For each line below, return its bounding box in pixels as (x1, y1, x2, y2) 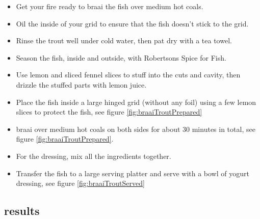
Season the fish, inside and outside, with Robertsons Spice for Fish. (16, 52, 226, 63)
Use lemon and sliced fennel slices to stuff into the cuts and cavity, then (16, 69, 241, 80)
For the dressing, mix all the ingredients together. (16, 150, 171, 161)
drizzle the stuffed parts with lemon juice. (16, 79, 147, 90)
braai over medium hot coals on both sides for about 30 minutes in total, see (16, 123, 255, 134)
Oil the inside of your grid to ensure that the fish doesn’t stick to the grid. (16, 18, 249, 29)
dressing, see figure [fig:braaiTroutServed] (16, 178, 145, 188)
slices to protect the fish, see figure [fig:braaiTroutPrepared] (16, 106, 202, 117)
